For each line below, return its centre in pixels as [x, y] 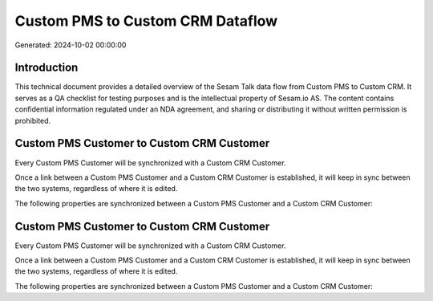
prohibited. [33, 120]
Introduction [47, 68]
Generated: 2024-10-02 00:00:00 [71, 45]
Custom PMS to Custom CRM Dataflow [146, 21]
